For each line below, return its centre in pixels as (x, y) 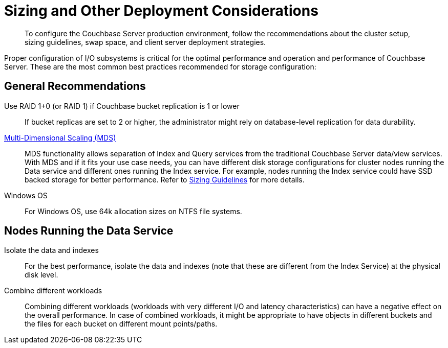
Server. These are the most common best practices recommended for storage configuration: (160, 66)
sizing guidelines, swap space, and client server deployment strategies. (145, 42)
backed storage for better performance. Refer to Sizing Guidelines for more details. (165, 179)
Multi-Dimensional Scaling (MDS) (60, 137)
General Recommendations (75, 86)
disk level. (41, 275)
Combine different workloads (53, 291)
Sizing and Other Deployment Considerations (161, 11)
